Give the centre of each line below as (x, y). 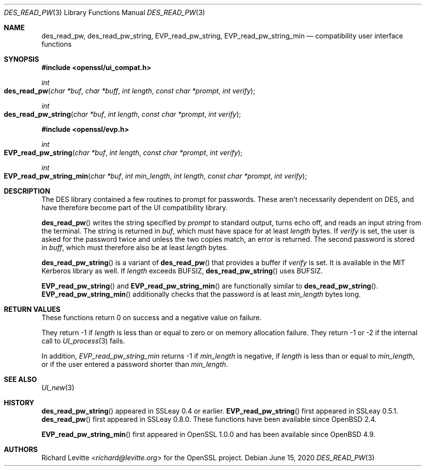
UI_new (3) (58, 388)
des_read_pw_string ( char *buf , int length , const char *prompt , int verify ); (123, 114)
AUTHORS (21, 449)
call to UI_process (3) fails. (83, 341)
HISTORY (19, 403)
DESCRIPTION (27, 191)
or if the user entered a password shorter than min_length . (135, 364)
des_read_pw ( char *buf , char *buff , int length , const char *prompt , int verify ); (130, 91)
